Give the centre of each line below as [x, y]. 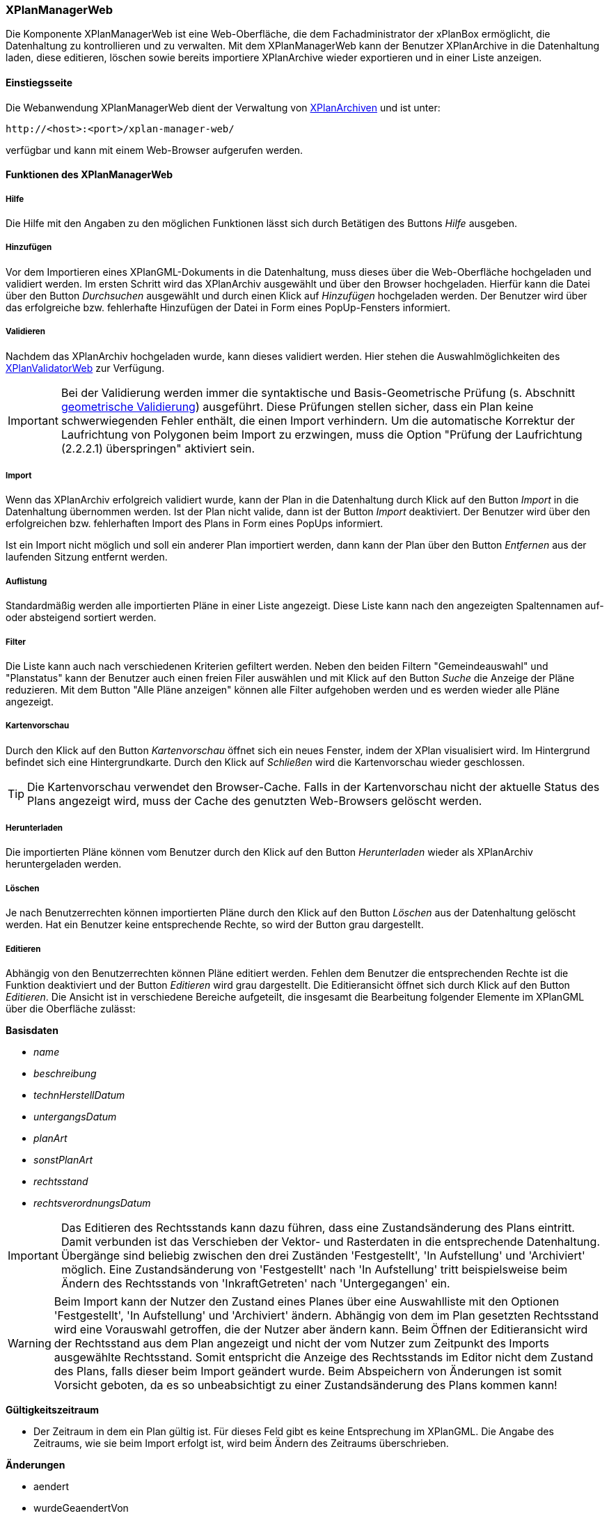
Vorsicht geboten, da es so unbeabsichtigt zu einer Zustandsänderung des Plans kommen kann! [306, 1385]
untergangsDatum [75, 1117]
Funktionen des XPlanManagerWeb [89, 175]
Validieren [25, 332]
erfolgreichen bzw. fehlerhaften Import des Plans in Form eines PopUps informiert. [195, 524]
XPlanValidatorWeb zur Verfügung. [85, 368]
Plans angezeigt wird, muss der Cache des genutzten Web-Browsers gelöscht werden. [255, 800]
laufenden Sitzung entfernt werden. [87, 557]
